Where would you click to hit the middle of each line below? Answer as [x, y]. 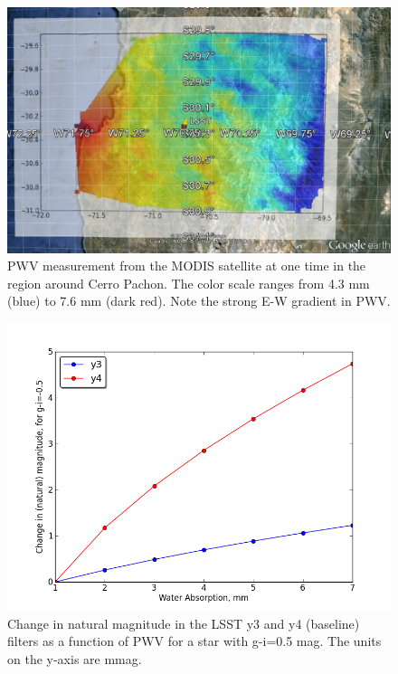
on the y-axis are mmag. [75, 658]
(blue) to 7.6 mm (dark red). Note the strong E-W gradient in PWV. [199, 301]
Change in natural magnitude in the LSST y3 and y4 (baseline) [184, 623]
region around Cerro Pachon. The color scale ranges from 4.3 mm [189, 283]
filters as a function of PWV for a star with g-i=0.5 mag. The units [194, 641]
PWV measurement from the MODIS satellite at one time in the [187, 266]
